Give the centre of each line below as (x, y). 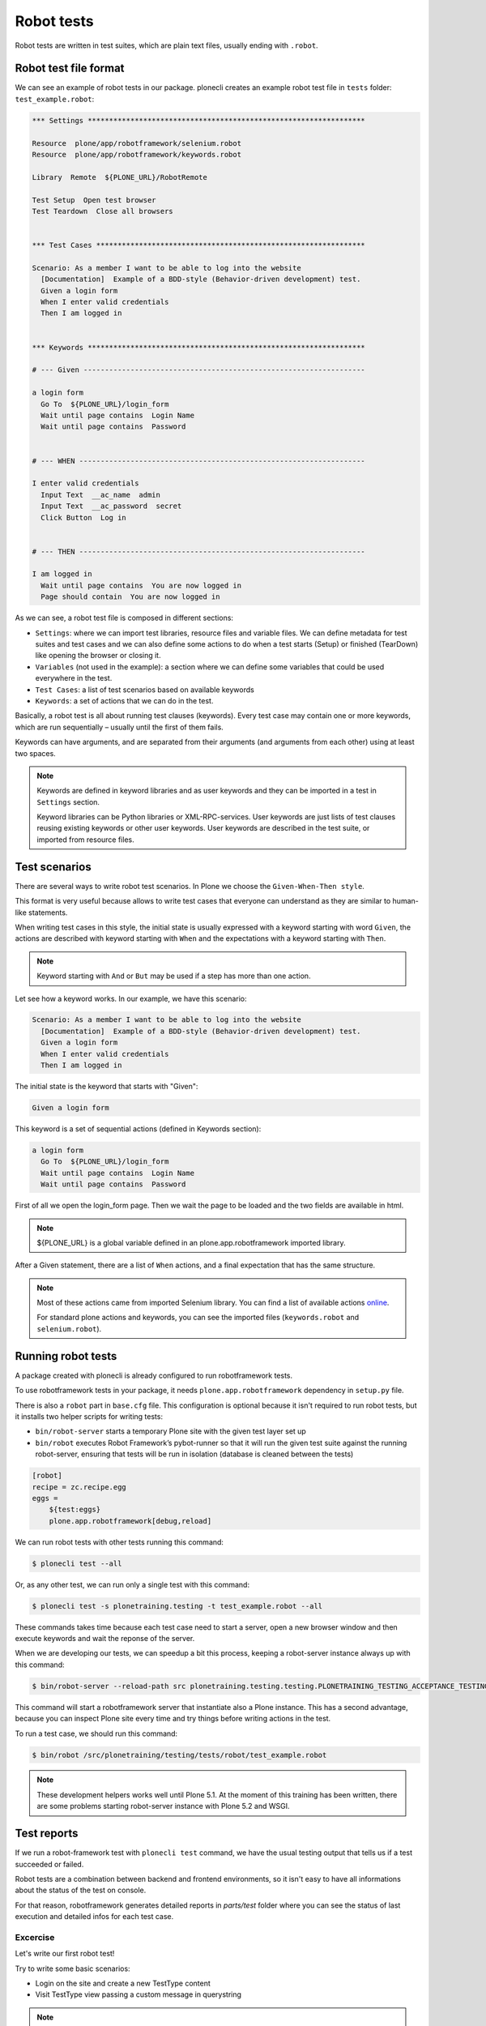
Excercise (35, 1937)
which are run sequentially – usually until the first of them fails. (119, 727)
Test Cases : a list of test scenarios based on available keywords (145, 690)
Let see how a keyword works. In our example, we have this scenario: (131, 998)
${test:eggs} (75, 1510)
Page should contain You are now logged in (130, 597)
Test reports (47, 1834)
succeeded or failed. (49, 1864)
